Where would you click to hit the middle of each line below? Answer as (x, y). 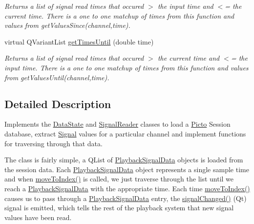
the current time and (189, 58)
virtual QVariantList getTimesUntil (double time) (79, 41)
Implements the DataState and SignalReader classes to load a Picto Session (117, 124)
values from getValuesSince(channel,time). (67, 25)
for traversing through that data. (53, 143)
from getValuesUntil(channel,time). (57, 77)
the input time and (185, 6)
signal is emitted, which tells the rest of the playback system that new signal (119, 208)
